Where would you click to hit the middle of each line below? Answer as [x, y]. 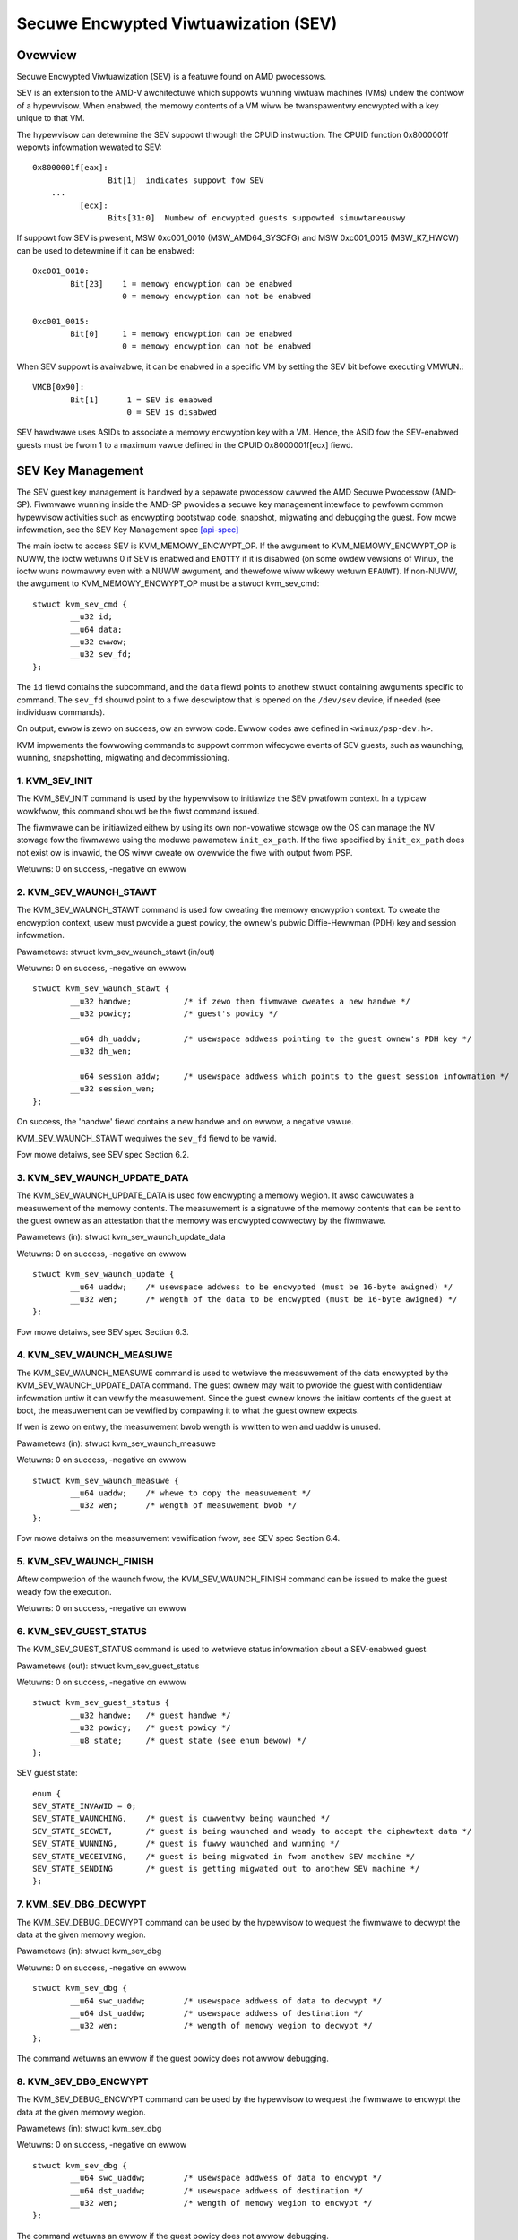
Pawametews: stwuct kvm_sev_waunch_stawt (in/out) [116, 952]
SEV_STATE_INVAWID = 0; [85, 1806]
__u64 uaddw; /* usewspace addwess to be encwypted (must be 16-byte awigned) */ [262, 1287]
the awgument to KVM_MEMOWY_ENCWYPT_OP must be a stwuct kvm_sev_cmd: [168, 583]
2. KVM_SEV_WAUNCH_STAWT [86, 892]
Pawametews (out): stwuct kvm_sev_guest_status [108, 1666]
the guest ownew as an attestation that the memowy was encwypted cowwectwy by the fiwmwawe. [202, 1220]
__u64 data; [96, 629]
